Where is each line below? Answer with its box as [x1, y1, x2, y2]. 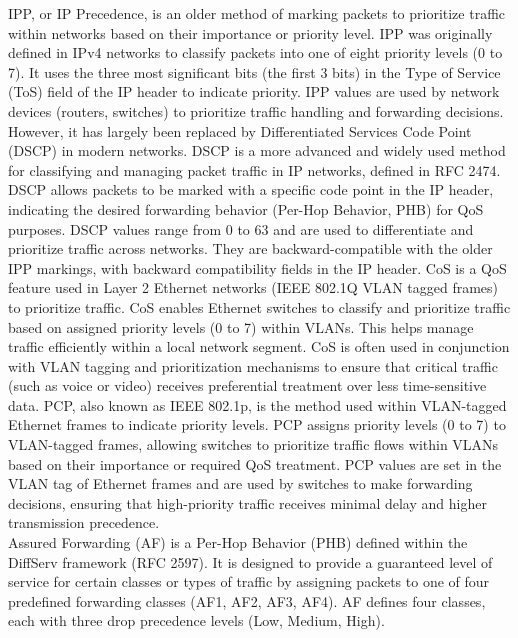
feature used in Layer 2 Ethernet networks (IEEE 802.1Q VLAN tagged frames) [8, 277, 499, 298]
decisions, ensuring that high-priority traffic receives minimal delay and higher [8, 492, 487, 513]
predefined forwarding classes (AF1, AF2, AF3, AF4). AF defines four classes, [8, 590, 486, 611]
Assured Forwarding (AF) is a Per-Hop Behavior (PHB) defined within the [8, 532, 468, 553]
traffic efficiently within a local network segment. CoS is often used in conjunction [8, 336, 510, 357]
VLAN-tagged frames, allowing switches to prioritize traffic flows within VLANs [8, 434, 499, 455]
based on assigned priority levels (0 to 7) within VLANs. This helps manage [8, 316, 474, 337]
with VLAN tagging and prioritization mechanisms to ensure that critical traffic [8, 355, 498, 376]
